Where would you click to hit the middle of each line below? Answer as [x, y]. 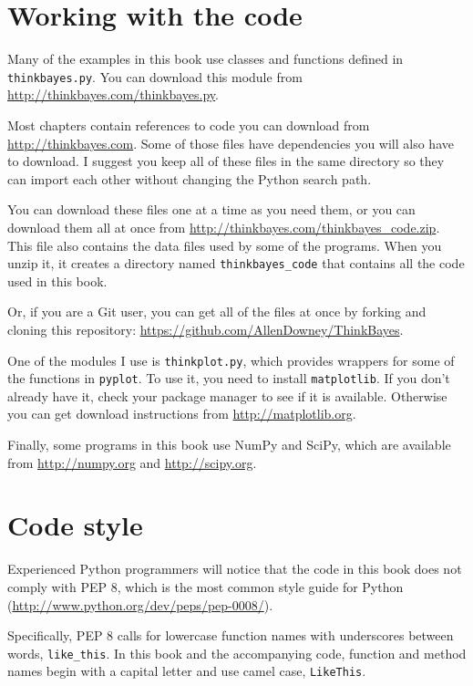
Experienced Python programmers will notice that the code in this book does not [235, 569]
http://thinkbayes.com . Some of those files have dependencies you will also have [231, 143]
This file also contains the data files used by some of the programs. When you [225, 245]
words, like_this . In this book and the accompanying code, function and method [237, 653]
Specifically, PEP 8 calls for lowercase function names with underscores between [231, 635]
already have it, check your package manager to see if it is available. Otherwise [227, 395]
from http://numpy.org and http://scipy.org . [132, 462]
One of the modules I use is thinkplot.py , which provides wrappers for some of [231, 360]
